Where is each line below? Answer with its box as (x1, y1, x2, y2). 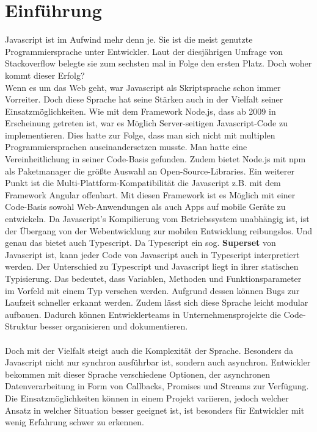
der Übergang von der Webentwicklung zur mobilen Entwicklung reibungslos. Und (5, 224, 313, 237)
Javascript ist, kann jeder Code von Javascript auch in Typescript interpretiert (5, 248, 300, 261)
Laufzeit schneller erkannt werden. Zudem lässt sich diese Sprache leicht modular (5, 296, 308, 309)
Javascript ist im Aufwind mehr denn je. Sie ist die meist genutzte (5, 33, 253, 46)
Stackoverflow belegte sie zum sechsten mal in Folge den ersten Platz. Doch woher (5, 57, 312, 70)
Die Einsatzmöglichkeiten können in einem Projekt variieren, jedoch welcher (5, 391, 289, 404)
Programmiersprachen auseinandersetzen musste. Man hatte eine (5, 140, 247, 153)
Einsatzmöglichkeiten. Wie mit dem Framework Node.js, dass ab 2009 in (5, 104, 276, 117)
